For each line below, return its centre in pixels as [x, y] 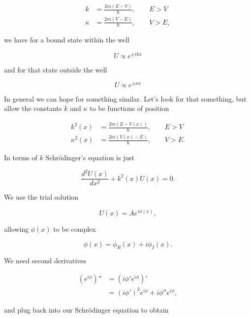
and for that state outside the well [56, 70]
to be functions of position [129, 108]
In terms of [21, 158]
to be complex [75, 229]
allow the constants [33, 108]
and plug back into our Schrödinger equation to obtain [86, 309]
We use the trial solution [41, 197]
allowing [16, 229]
